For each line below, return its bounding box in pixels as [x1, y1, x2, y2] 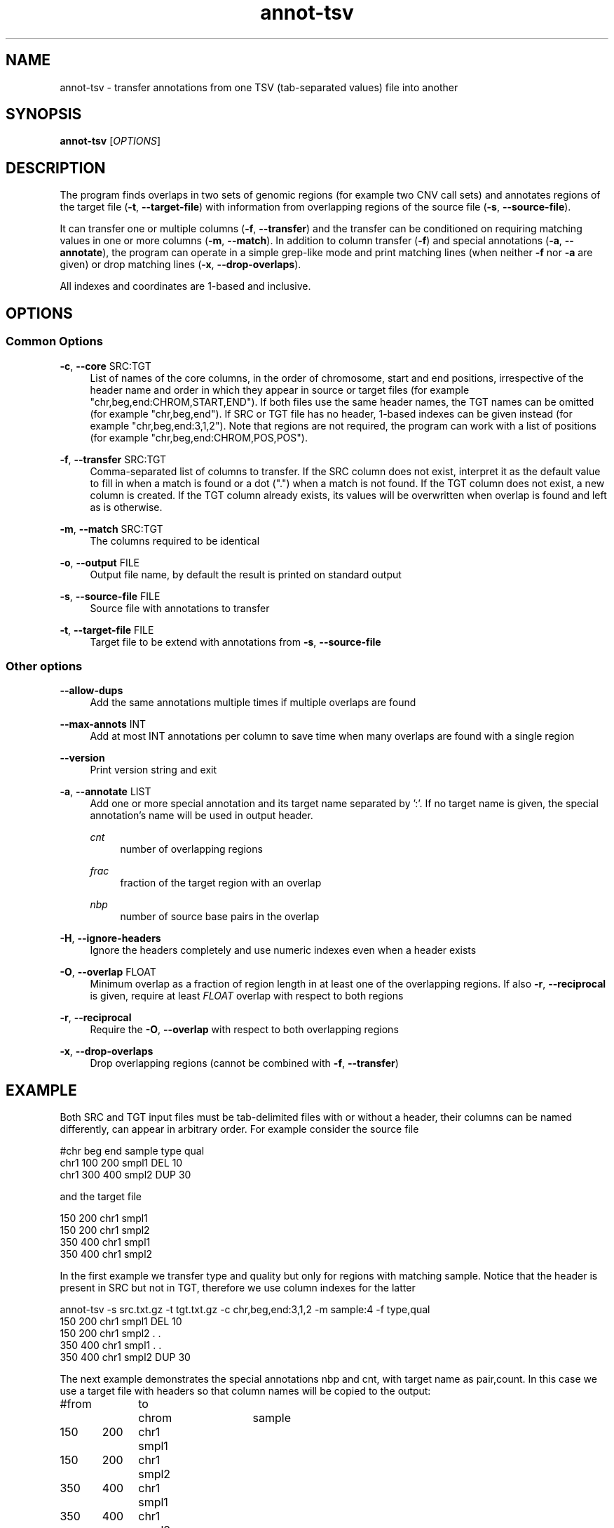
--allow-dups [60, 684, 123, 697]
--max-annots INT [60, 718, 146, 731]
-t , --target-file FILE [60, 623, 154, 636]
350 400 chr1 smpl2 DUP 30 [60, 1351, 191, 1364]
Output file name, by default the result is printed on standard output [90, 568, 402, 580]
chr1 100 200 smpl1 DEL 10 [60, 1157, 183, 1169]
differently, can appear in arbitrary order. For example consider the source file [60, 1123, 419, 1136]
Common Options [6, 334, 103, 349]
